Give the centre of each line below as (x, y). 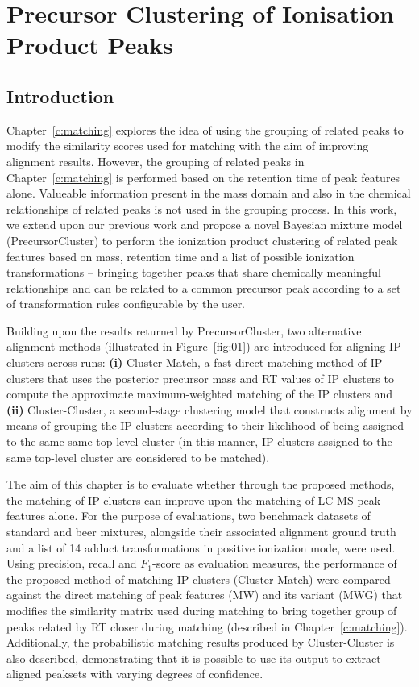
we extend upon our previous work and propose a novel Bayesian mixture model (205, 225)
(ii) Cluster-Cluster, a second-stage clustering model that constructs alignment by (209, 409)
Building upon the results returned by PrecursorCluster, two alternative (184, 330)
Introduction (60, 96)
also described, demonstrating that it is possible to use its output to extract (194, 658)
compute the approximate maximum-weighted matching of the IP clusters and (200, 394)
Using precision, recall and (72, 563)
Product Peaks (90, 45)
